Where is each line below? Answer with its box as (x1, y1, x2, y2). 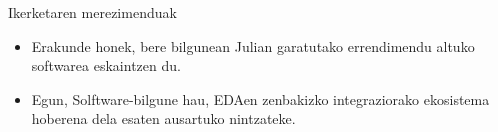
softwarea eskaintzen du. (31, 55, 181, 76)
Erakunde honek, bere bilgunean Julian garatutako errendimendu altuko (31, 35, 475, 56)
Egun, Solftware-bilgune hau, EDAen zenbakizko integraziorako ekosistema (31, 88, 490, 109)
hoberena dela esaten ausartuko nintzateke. (31, 108, 296, 129)
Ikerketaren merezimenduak (8, 2, 177, 22)
